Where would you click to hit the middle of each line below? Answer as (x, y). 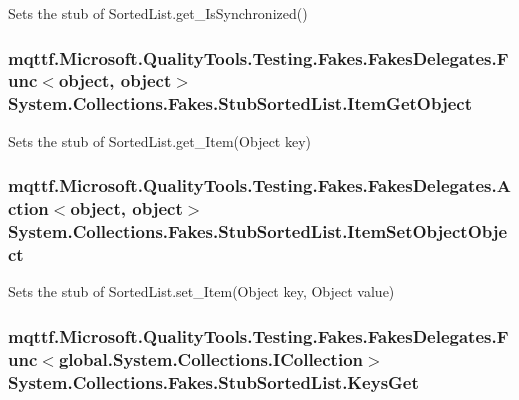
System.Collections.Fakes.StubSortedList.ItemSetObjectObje (258, 231)
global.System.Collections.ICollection (210, 358)
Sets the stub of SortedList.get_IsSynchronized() (158, 13)
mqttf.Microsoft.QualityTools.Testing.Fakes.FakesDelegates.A (259, 185)
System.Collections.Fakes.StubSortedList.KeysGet (213, 381)
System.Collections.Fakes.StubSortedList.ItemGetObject (240, 103)
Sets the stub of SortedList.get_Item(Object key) (160, 140)
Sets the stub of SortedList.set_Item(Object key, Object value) (201, 291)
